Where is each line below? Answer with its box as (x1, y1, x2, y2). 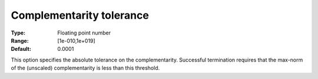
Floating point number (57, 29, 111, 36)
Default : (11, 46, 32, 53)
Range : (11, 37, 29, 44)
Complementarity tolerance (11, 9, 150, 22)
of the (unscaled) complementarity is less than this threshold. (11, 64, 160, 71)
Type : (11, 29, 26, 36)
